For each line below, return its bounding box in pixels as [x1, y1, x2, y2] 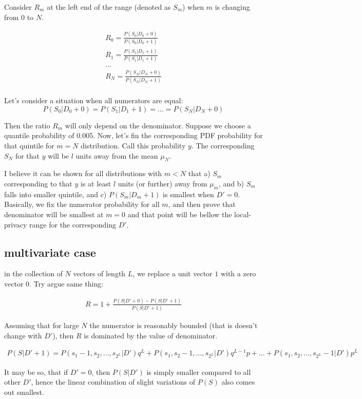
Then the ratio [4, 120, 50, 130]
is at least [80, 178, 111, 188]
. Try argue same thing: [29, 278, 104, 289]
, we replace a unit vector [132, 268, 213, 279]
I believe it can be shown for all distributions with [4, 168, 162, 179]
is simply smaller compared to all [146, 366, 251, 377]
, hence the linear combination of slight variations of [31, 376, 196, 387]
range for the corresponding [29, 219, 117, 230]
